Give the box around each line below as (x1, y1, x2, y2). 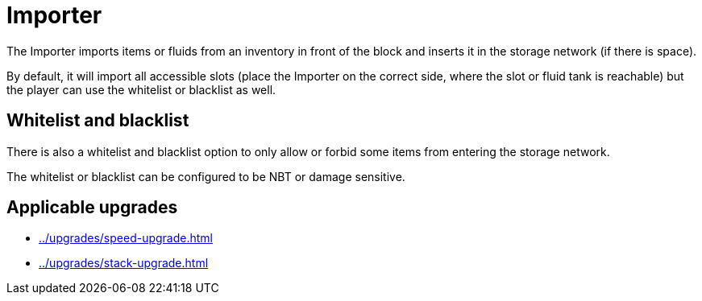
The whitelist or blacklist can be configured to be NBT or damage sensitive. (6, 169, 405, 183)
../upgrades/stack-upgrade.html (39, 256, 209, 270)
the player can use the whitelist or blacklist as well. (6, 82, 276, 97)
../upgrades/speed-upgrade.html (39, 231, 213, 245)
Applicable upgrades (6, 197, 178, 218)
